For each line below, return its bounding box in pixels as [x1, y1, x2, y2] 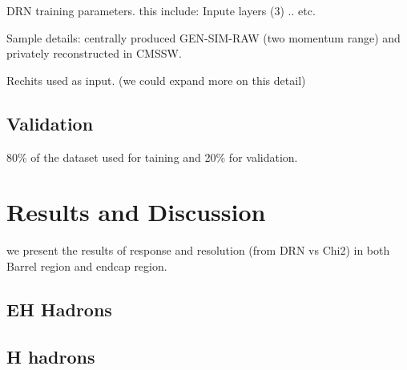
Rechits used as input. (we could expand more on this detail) [6, 71, 306, 88]
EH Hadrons [6, 296, 112, 321]
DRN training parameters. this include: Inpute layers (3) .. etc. [6, 2, 316, 18]
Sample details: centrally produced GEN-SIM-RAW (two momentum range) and [6, 29, 401, 46]
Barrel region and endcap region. [6, 257, 167, 274]
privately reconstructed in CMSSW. [6, 45, 182, 62]
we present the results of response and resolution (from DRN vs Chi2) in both [6, 242, 390, 259]
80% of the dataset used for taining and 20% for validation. [6, 148, 298, 165]
